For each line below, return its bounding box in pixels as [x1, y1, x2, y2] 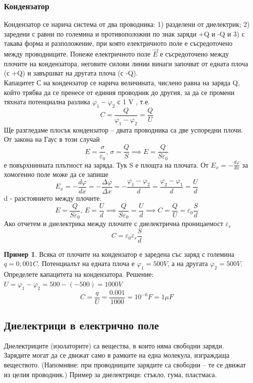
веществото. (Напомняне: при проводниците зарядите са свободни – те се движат [4, 360, 246, 370]
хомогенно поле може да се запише [4, 169, 109, 179]
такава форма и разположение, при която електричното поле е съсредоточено [4, 38, 233, 48]
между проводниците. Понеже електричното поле [4, 49, 151, 59]
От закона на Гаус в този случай [4, 134, 100, 144]
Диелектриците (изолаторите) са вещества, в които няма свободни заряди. [4, 340, 224, 350]
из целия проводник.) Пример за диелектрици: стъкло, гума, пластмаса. [4, 369, 217, 379]
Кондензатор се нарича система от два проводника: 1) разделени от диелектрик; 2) [4, 19, 250, 29]
